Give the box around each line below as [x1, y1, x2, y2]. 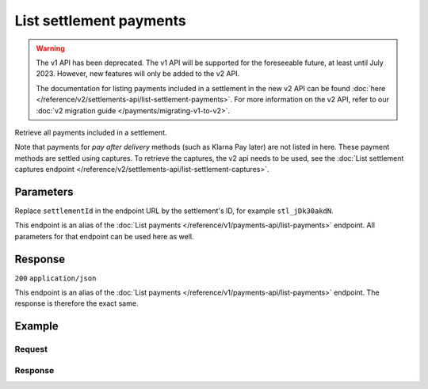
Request [14, 344, 48, 355]
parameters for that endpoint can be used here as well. [14, 231, 194, 241]
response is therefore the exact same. [14, 299, 139, 308]
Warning [36, 44, 65, 53]
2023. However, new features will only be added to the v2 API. [36, 69, 240, 78]
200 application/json [14, 273, 97, 283]
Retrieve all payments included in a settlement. [14, 128, 167, 137]
